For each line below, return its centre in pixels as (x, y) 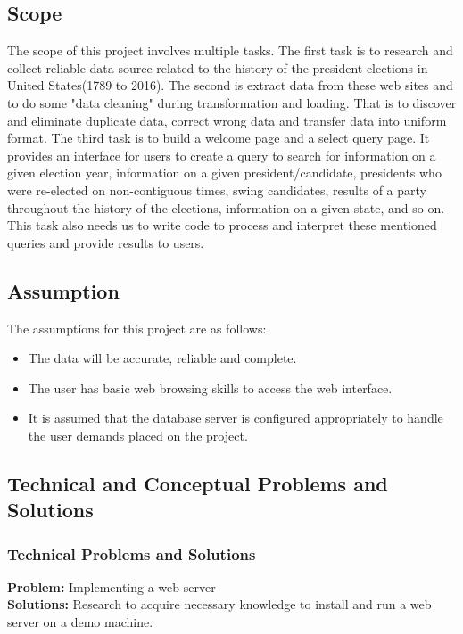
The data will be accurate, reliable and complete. (162, 358)
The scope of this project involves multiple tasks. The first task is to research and (230, 50)
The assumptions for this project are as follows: (137, 328)
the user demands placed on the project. (138, 435)
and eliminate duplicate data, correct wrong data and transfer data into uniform (227, 120)
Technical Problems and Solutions (132, 553)
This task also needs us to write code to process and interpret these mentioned (222, 225)
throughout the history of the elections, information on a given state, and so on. (226, 207)
